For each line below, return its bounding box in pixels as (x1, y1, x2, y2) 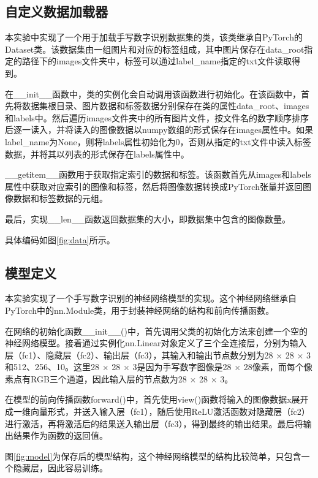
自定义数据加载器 (5, 2, 108, 21)
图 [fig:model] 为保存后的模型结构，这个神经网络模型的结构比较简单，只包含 (5, 449, 301, 462)
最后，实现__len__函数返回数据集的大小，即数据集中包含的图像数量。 (5, 212, 290, 225)
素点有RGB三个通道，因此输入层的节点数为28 (5, 372, 187, 385)
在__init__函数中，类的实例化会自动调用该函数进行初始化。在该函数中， (5, 87, 301, 100)
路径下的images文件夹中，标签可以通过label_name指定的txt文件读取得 (21, 55, 300, 67)
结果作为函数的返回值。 (13, 429, 108, 442)
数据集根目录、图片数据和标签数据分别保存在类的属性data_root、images (21, 99, 309, 112)
